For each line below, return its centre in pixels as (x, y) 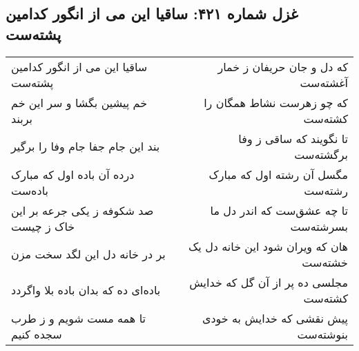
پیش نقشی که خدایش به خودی (275, 318)
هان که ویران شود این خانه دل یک (268, 246)
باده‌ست (30, 190)
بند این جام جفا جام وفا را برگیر (86, 146)
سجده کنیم (37, 334)
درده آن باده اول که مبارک (73, 174)
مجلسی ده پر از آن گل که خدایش (269, 282)
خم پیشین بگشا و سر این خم (79, 102)
